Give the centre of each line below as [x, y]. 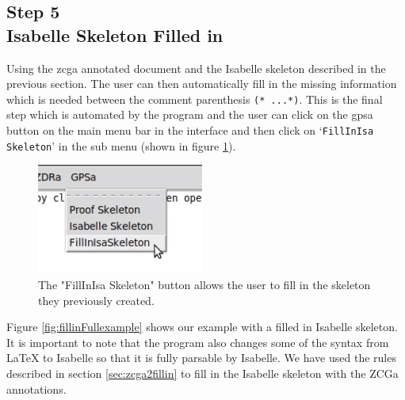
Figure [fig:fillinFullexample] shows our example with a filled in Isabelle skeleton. [202, 327]
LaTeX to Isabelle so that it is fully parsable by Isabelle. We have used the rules [201, 358]
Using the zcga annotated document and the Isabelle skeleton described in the [196, 68]
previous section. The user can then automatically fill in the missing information [202, 84]
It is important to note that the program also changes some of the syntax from [198, 342]
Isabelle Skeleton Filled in [115, 34]
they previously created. [96, 300]
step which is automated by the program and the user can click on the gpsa [190, 114]
